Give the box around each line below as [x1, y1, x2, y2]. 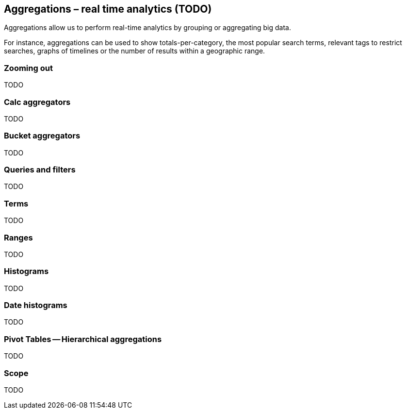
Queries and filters [4, 165, 76, 175]
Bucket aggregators [4, 131, 81, 141]
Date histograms [4, 300, 67, 310]
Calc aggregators [4, 97, 71, 107]
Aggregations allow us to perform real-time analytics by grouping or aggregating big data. [4, 23, 291, 32]
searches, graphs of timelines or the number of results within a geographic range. [4, 47, 265, 55]
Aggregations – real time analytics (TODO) [4, 3, 212, 15]
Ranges [4, 232, 33, 242]
